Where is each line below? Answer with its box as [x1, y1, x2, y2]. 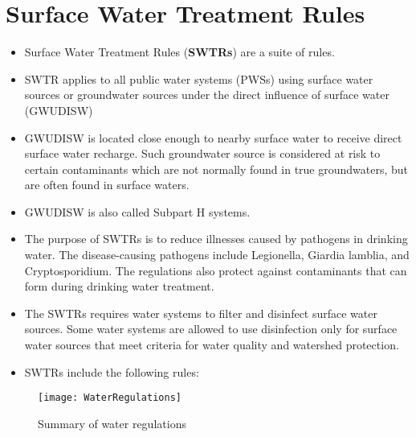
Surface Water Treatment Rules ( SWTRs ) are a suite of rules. [24, 43, 335, 60]
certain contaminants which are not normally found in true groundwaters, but [24, 160, 409, 177]
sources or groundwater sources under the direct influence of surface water [24, 86, 389, 103]
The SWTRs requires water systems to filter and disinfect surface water [24, 304, 377, 321]
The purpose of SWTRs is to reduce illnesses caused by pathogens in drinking [24, 230, 408, 247]
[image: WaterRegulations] [38, 392, 181, 404]
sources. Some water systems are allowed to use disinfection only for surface [24, 320, 398, 337]
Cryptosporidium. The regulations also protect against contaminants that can [24, 262, 407, 278]
